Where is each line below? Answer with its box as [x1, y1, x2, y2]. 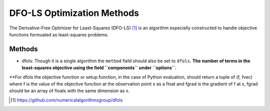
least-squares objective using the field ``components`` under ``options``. [21, 65, 177, 71]
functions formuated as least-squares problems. [9, 31, 109, 37]
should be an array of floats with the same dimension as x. [9, 88, 130, 94]
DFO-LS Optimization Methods [9, 7, 139, 18]
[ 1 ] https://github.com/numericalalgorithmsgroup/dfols [10, 97, 123, 103]
